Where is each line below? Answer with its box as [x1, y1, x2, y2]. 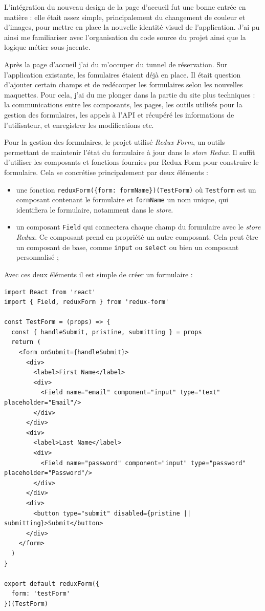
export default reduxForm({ [4, 580, 100, 587]
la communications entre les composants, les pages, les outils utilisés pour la [4, 99, 242, 110]
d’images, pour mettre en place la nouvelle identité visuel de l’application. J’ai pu [4, 22, 260, 32]
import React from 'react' [4, 288, 96, 296]
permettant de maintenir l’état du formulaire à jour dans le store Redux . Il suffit [4, 146, 255, 157]
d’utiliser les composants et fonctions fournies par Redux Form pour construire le [4, 157, 259, 167]
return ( [11, 338, 41, 346]
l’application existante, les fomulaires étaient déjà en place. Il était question [4, 69, 241, 80]
